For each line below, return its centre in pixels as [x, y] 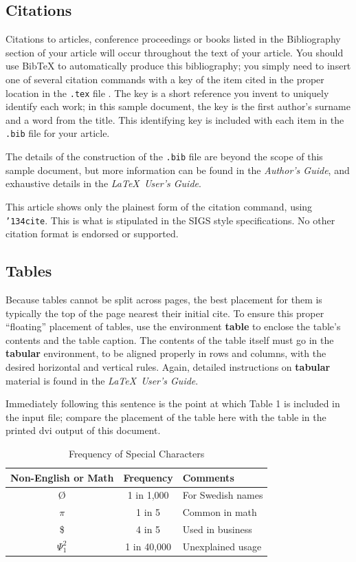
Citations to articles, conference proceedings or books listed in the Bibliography [173, 39]
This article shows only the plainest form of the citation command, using [159, 206]
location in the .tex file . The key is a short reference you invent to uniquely [167, 93]
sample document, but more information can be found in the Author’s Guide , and [178, 170]
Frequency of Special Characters [137, 453]
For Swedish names [223, 495]
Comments [208, 477]
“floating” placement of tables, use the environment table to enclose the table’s [173, 326]
